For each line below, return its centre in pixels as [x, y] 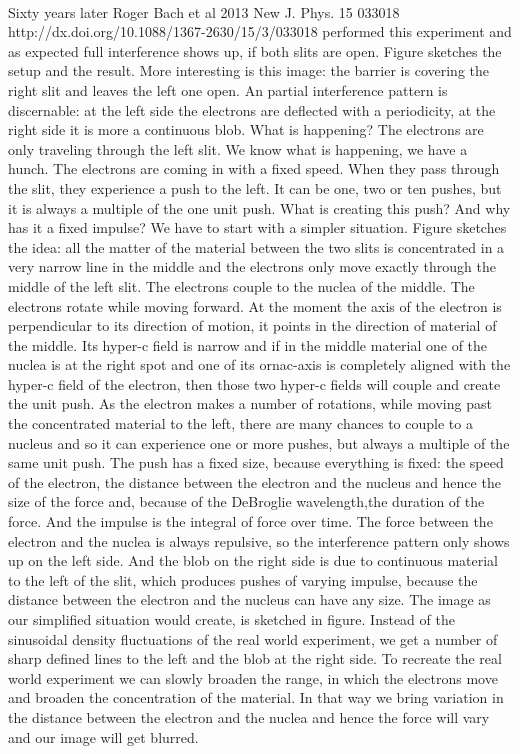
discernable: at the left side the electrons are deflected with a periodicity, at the [252, 109]
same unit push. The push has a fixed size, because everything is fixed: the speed [256, 462]
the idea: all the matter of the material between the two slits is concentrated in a [256, 246]
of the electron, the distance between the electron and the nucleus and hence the [254, 481]
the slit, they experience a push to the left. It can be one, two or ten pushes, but [255, 187]
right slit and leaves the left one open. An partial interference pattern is [228, 89]
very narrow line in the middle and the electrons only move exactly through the [252, 266]
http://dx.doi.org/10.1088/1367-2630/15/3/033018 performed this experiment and [260, 31]
